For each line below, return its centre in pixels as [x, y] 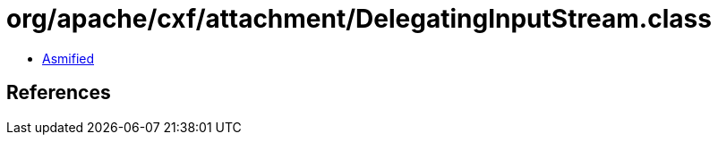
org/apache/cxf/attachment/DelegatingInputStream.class [359, 19]
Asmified [68, 58]
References [59, 93]
